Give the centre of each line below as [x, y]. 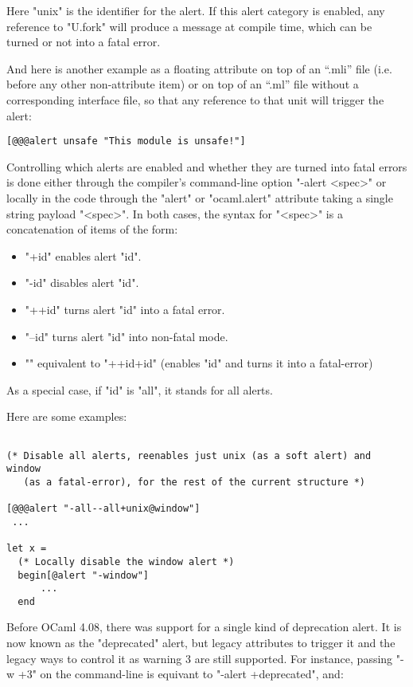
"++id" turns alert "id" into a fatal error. [125, 309]
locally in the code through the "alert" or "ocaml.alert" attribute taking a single [200, 198]
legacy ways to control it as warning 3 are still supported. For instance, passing [200, 658]
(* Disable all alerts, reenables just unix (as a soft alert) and [189, 455]
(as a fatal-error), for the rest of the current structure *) [195, 482]
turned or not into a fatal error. [84, 42]
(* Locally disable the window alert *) [126, 561]
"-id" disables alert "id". [82, 283]
